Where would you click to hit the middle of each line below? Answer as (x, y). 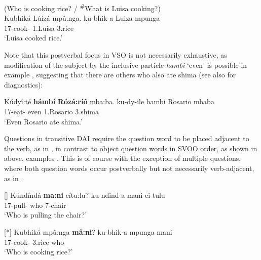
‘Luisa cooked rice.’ (33, 38)
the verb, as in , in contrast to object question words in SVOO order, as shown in (131, 148)
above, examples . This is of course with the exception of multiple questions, (123, 158)
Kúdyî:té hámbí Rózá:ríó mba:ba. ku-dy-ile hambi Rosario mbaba (109, 101)
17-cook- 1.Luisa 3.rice (39, 28)
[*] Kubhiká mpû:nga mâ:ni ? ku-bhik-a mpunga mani (88, 231)
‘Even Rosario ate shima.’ (43, 121)
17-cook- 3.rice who (34, 242)
